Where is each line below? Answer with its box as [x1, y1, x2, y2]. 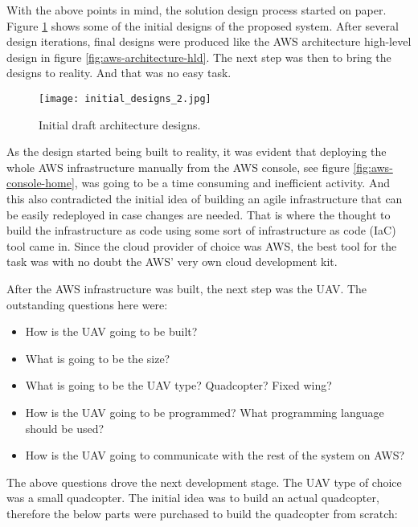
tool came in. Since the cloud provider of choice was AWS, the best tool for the [6, 237, 397, 254]
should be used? [25, 419, 104, 436]
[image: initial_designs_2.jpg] [39, 92, 211, 104]
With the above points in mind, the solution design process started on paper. [6, 2, 387, 18]
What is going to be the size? [25, 349, 170, 366]
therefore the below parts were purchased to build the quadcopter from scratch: [6, 505, 398, 521]
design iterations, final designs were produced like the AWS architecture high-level [6, 33, 412, 50]
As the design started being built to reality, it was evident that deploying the [6, 143, 387, 160]
